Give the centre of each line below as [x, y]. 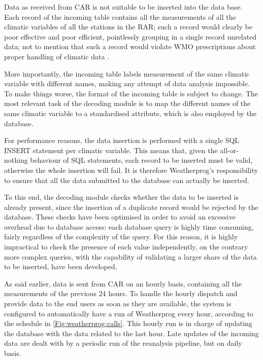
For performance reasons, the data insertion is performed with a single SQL [122, 140]
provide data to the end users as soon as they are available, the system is [118, 303]
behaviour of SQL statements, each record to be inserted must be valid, [141, 160]
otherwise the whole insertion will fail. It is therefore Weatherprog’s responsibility [131, 170]
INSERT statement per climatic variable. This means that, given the [111, 150]
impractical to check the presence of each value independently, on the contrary [126, 247]
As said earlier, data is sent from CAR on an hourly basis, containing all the [123, 283]
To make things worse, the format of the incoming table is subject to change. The [131, 93]
